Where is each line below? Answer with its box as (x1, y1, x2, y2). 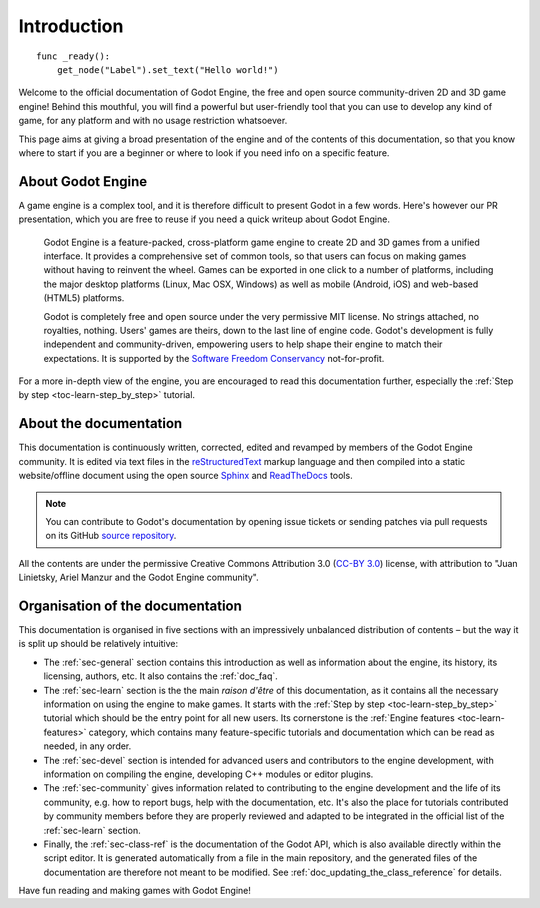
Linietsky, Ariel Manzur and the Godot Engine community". (18, 571, 259, 584)
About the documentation (18, 415, 183, 432)
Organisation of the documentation (18, 597, 242, 614)
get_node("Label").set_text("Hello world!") (56, 64, 279, 75)
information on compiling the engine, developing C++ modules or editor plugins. (43, 768, 374, 780)
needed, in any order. (43, 740, 132, 752)
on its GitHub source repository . (45, 530, 177, 542)
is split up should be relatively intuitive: (18, 638, 179, 650)
